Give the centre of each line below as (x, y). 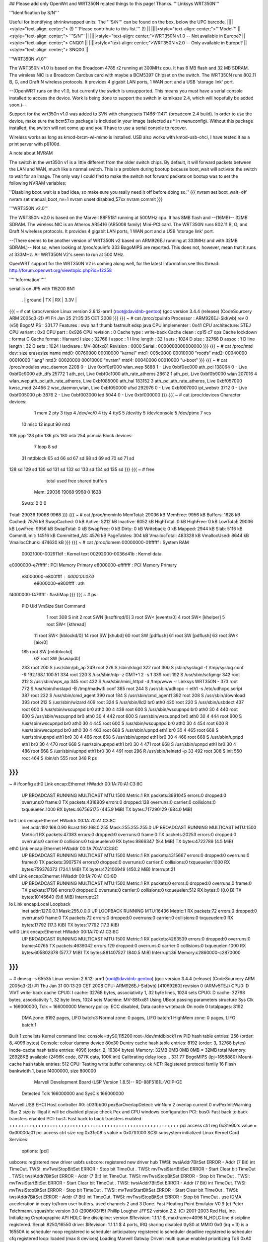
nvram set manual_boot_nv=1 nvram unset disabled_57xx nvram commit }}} (86, 199)
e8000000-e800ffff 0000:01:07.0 (58, 576)
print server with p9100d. (35, 144)
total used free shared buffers (77, 481)
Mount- (246, 1057)
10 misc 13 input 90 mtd (46, 424)
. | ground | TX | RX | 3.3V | (49, 300)
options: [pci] (35, 1151)
